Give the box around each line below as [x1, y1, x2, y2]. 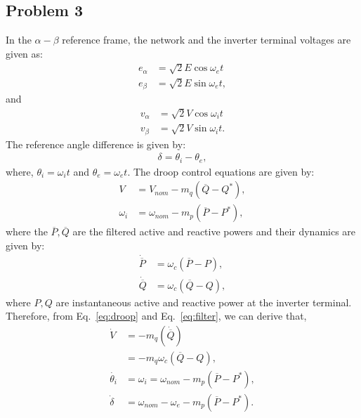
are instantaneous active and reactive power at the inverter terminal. [55, 294, 352, 309]
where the [6, 224, 48, 239]
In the [6, 32, 32, 47]
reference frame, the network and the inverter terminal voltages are [62, 32, 351, 47]
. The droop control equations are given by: [127, 164, 315, 178]
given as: [6, 46, 43, 60]
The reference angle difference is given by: [6, 136, 186, 151]
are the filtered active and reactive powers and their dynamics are [72, 224, 356, 239]
